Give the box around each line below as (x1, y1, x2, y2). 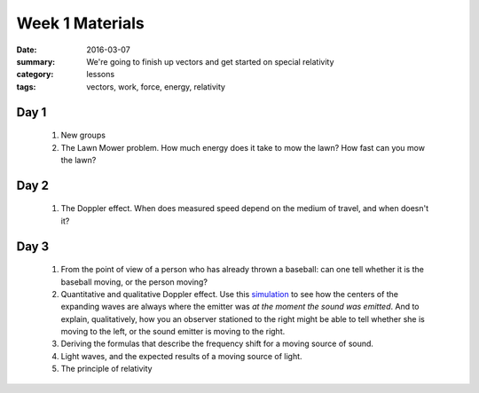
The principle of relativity (60, 364, 153, 374)
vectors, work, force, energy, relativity (86, 81, 226, 92)
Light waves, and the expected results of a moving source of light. (60, 350, 302, 361)
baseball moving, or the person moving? (60, 276, 208, 287)
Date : (16, 44, 37, 55)
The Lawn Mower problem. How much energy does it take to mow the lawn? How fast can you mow (60, 142, 426, 153)
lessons (86, 69, 115, 80)
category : (16, 69, 54, 80)
